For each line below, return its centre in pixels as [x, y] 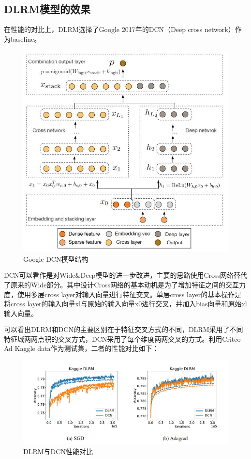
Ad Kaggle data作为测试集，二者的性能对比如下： [81, 348]
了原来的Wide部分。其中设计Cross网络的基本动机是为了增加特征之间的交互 [121, 284]
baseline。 [26, 39]
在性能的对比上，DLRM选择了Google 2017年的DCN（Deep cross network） [119, 29]
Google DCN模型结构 [56, 259]
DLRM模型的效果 [47, 9]
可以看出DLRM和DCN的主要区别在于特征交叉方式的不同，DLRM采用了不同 [124, 329]
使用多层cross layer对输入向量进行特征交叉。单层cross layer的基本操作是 [129, 294]
